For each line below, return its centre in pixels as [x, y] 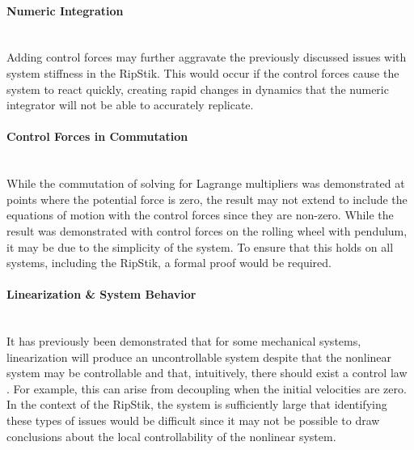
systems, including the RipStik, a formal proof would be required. [169, 263]
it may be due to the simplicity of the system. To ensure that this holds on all [200, 246]
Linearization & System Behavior [101, 294]
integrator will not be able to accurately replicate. [130, 105]
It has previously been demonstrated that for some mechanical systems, [184, 341]
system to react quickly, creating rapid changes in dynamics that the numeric [198, 89]
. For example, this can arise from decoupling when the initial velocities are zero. [207, 388]
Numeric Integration [65, 10]
